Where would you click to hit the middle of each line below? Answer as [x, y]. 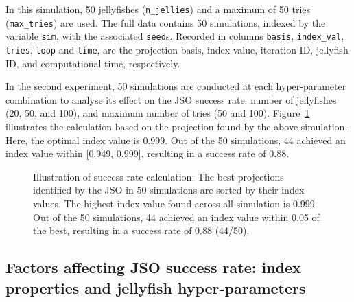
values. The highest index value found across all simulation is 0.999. [175, 203]
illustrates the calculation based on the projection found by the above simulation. [177, 126]
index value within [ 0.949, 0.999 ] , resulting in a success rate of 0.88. [147, 153]
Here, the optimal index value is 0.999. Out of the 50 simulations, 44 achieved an [176, 140]
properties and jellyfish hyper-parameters [156, 287]
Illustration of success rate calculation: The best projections [158, 176]
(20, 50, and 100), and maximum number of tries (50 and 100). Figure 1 [158, 113]
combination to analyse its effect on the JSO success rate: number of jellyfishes [171, 99]
